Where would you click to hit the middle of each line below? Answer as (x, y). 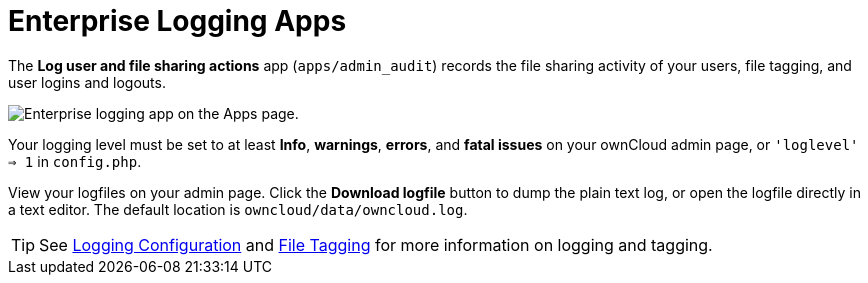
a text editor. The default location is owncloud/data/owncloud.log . (238, 209)
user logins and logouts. (87, 82)
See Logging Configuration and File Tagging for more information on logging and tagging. (376, 244)
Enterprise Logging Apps (177, 21)
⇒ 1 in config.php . (75, 161)
